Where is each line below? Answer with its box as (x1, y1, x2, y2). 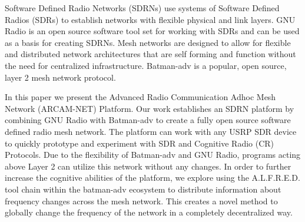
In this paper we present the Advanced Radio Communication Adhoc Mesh (5, 91, 276, 103)
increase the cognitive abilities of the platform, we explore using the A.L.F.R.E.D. (5, 171, 300, 184)
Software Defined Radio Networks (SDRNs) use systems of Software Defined (5, 2, 280, 14)
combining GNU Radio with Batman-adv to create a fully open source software (5, 114, 291, 126)
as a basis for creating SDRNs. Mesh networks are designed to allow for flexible (5, 36, 291, 48)
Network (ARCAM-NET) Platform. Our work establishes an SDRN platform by (5, 102, 294, 114)
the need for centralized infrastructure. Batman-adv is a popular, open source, (5, 59, 287, 71)
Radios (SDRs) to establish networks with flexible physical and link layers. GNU (5, 13, 296, 25)
